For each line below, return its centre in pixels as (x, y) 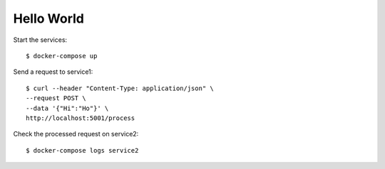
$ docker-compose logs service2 (82, 150)
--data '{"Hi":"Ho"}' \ (67, 108)
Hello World (49, 18)
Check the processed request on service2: (76, 134)
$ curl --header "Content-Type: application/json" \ (120, 88)
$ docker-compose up (62, 56)
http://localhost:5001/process (81, 118)
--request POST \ (56, 98)
